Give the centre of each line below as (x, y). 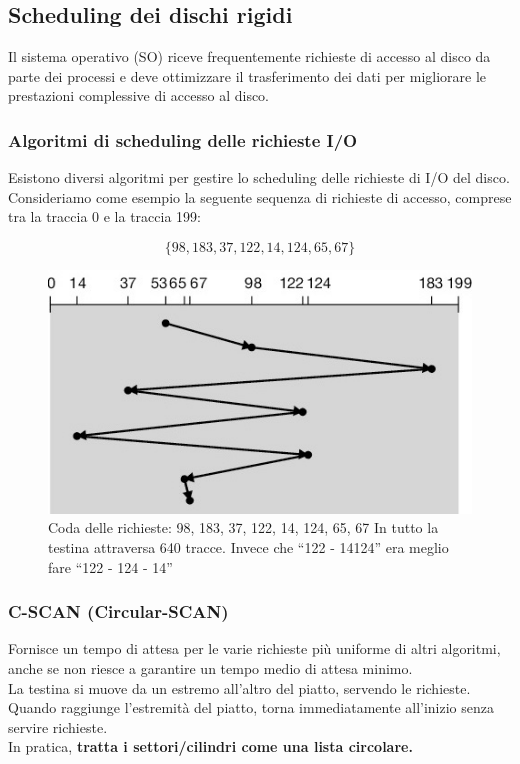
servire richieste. (58, 726)
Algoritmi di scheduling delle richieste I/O (183, 139)
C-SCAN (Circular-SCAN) (118, 611)
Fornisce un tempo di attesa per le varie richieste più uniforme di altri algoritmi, (254, 648)
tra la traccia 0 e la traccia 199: (104, 216)
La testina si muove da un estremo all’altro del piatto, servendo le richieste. (239, 687)
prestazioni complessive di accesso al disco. (139, 95)
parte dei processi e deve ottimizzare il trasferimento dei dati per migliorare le (247, 75)
